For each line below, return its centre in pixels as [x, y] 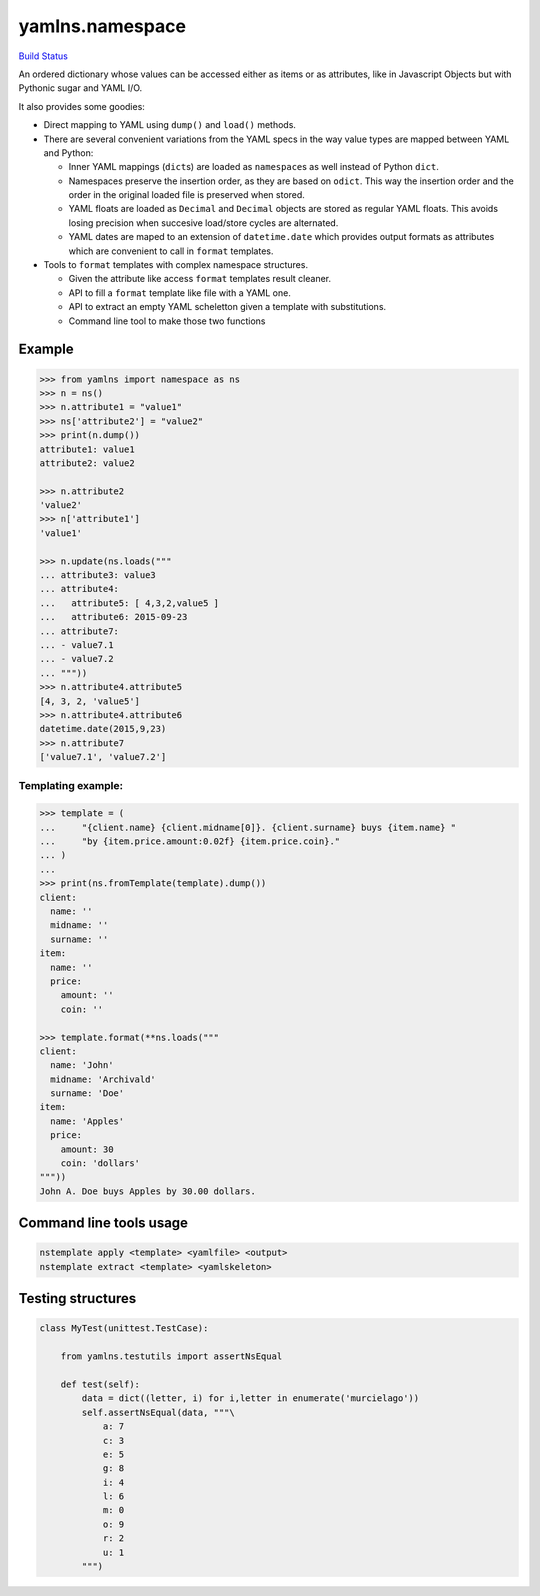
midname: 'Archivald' [103, 1079]
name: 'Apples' [87, 1121]
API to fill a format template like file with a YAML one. [180, 292]
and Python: [68, 152]
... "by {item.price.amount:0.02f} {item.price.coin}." [190, 841]
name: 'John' [82, 1065]
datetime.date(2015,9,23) [103, 729]
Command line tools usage [103, 1223]
